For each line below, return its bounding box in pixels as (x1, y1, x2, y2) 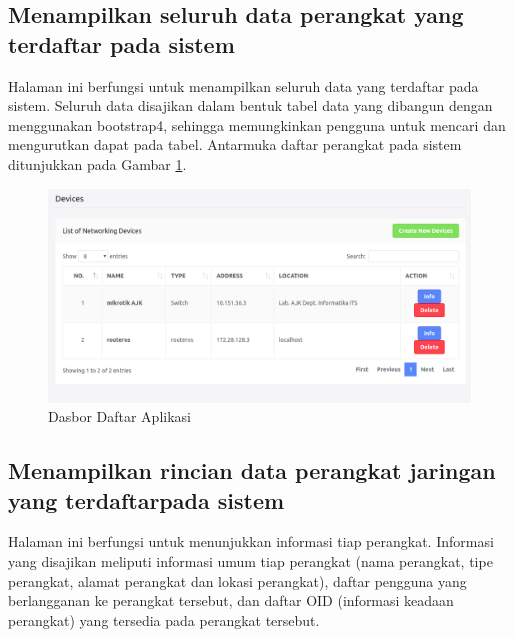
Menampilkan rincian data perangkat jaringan (8, 455, 496, 486)
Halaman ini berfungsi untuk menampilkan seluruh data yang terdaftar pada (8, 75, 479, 96)
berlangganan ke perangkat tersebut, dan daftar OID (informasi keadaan (8, 590, 454, 611)
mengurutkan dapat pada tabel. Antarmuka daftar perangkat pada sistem (8, 134, 462, 155)
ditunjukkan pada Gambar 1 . (8, 153, 187, 174)
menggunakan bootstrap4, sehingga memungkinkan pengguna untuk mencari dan (8, 114, 506, 135)
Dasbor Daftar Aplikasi (48, 406, 191, 427)
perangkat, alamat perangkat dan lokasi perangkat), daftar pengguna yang (8, 570, 467, 591)
